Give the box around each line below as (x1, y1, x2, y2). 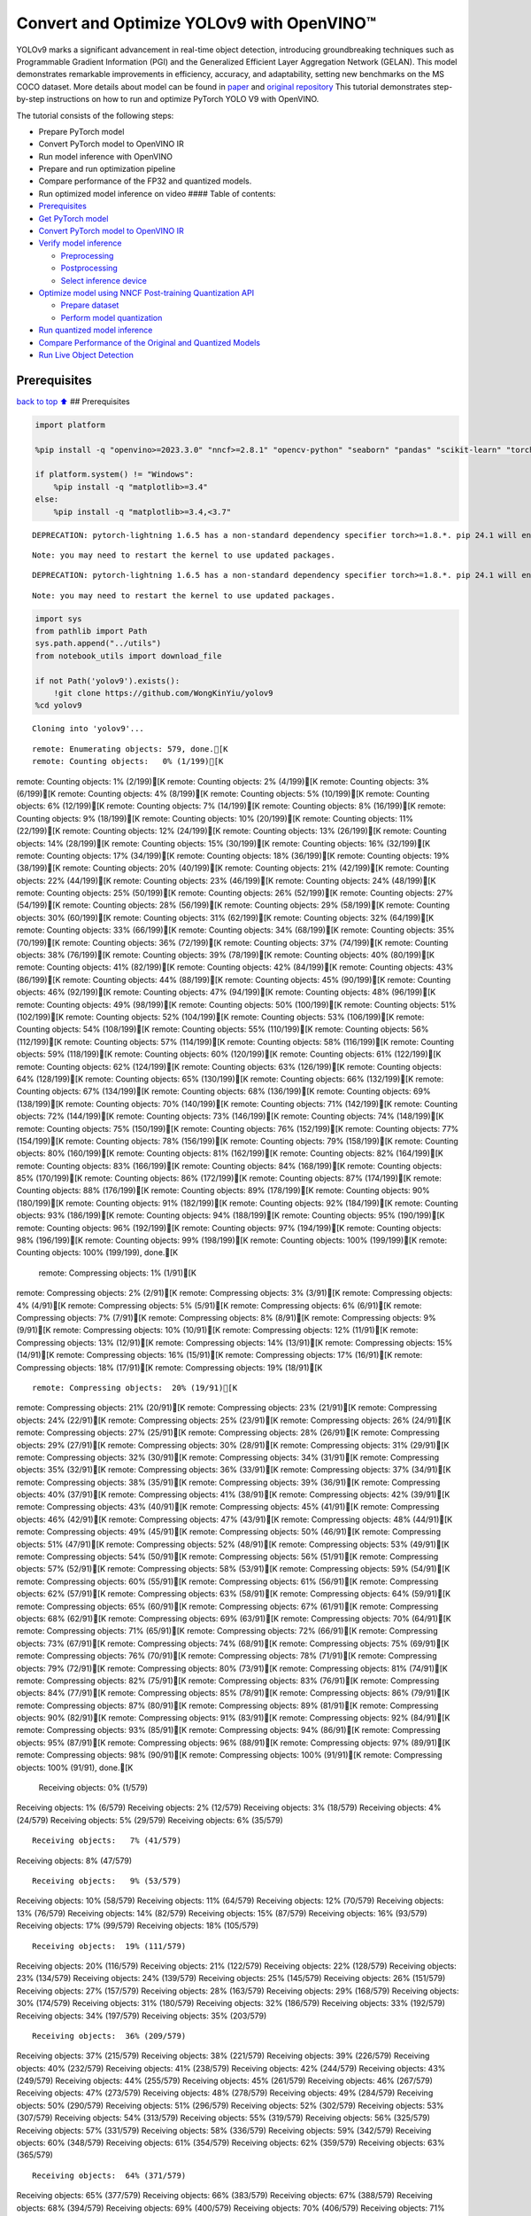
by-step (16, 94, 45, 105)
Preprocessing (60, 250, 114, 261)
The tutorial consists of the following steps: (16, 110, 174, 121)
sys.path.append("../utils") (35, 638, 162, 649)
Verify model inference (38, 238, 122, 248)
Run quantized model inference (38, 324, 153, 336)
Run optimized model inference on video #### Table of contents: (38, 188, 276, 199)
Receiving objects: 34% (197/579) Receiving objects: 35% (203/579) (16, 2010, 267, 2021)
